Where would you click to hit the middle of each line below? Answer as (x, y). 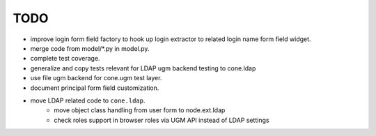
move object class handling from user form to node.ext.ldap (140, 110)
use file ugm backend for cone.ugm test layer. (96, 78)
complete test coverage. (65, 59)
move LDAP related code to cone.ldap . (88, 100)
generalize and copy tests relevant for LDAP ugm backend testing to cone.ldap (143, 68)
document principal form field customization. (95, 88)
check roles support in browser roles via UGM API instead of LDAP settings (162, 120)
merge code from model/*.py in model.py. (90, 48)
